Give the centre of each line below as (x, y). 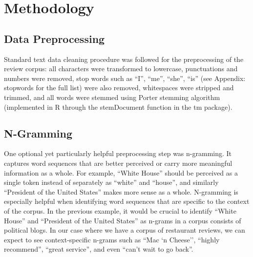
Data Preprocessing (54, 38)
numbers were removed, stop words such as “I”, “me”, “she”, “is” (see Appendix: (125, 78)
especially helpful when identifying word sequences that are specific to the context (127, 201)
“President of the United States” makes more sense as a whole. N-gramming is (121, 191)
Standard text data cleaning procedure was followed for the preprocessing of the (124, 59)
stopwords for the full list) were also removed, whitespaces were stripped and (119, 88)
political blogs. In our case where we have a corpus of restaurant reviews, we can (125, 230)
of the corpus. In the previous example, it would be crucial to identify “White (120, 210)
